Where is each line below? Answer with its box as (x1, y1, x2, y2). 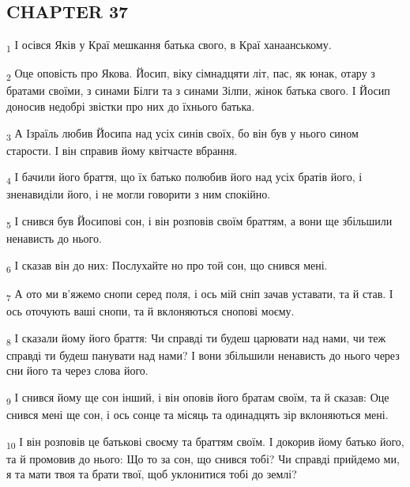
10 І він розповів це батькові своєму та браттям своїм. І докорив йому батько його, (6, 432, 404, 451)
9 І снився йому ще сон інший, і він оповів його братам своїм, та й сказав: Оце (6, 388, 389, 407)
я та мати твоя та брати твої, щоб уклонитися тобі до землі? (6, 466, 297, 482)
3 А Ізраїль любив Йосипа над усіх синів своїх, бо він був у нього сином (6, 124, 359, 143)
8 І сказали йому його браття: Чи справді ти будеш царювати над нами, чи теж (6, 329, 386, 348)
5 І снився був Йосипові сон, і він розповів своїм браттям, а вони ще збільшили (6, 213, 393, 231)
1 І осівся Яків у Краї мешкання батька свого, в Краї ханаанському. (6, 36, 332, 55)
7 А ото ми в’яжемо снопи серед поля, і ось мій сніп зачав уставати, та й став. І (6, 285, 393, 304)
